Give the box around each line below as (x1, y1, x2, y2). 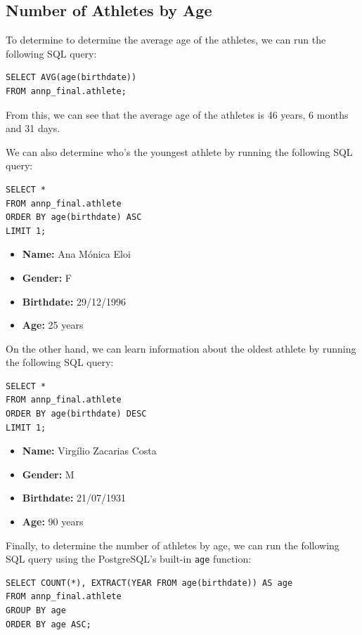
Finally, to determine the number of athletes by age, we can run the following (6, 537, 340, 552)
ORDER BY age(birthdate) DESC (6, 409, 147, 419)
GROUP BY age (6, 605, 66, 616)
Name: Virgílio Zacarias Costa (22, 443, 157, 458)
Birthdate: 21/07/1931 (22, 490, 127, 505)
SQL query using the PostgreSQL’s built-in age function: (6, 551, 252, 566)
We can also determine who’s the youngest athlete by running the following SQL (6, 144, 353, 159)
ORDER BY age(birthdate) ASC (6, 212, 142, 223)
